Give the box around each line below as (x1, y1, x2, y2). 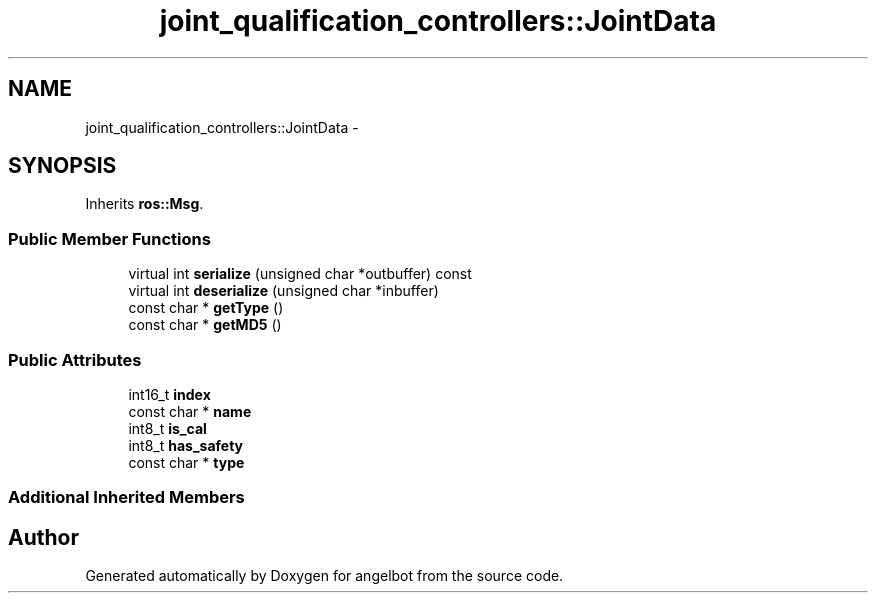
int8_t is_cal (128, 419, 207, 437)
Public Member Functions (8, 228, 211, 249)
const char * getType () (128, 299, 284, 317)
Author (8, 524, 79, 550)
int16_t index (128, 385, 211, 403)
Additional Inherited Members (8, 487, 245, 508)
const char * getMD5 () (128, 316, 282, 334)
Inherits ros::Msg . (85, 195, 204, 213)
